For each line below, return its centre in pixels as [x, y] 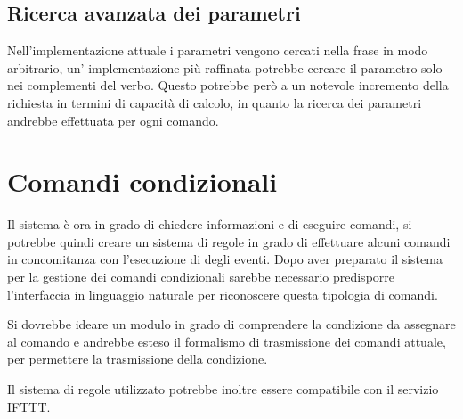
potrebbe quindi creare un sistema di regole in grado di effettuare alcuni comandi [229, 241]
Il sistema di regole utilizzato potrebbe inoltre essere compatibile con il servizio [223, 389]
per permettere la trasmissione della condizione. [138, 359]
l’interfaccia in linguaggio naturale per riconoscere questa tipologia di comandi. [223, 294]
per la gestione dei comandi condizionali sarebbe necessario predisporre [201, 277]
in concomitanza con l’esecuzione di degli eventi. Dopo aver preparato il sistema [225, 259]
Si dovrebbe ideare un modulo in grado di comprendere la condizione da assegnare [231, 324]
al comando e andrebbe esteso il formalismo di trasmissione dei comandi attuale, [227, 341]
